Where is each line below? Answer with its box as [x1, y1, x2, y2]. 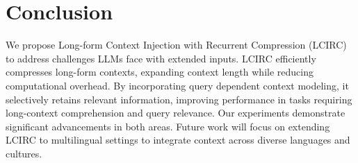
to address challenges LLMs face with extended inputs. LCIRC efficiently [6, 51, 316, 65]
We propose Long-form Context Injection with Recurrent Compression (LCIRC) [6, 37, 347, 52]
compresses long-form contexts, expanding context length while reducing [6, 65, 314, 79]
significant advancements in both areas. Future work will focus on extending [6, 119, 330, 133]
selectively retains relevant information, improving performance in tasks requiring [6, 92, 352, 106]
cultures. [6, 146, 42, 160]
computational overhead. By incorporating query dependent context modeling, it [6, 78, 349, 92]
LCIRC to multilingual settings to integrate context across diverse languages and [6, 132, 350, 147]
